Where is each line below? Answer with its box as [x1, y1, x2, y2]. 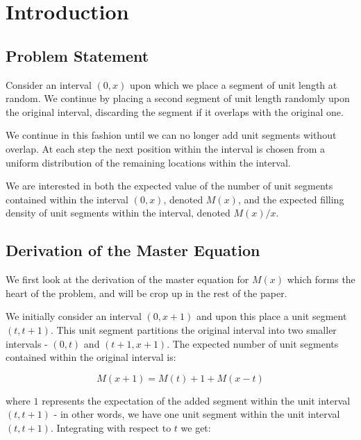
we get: [180, 420, 211, 434]
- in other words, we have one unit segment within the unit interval [53, 407, 340, 421]
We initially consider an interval [6, 309, 142, 323]
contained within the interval [6, 192, 129, 206]
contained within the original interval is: [6, 350, 176, 364]
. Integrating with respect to [50, 420, 171, 434]
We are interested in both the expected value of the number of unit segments [6, 178, 333, 193]
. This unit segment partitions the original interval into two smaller [50, 322, 337, 337]
